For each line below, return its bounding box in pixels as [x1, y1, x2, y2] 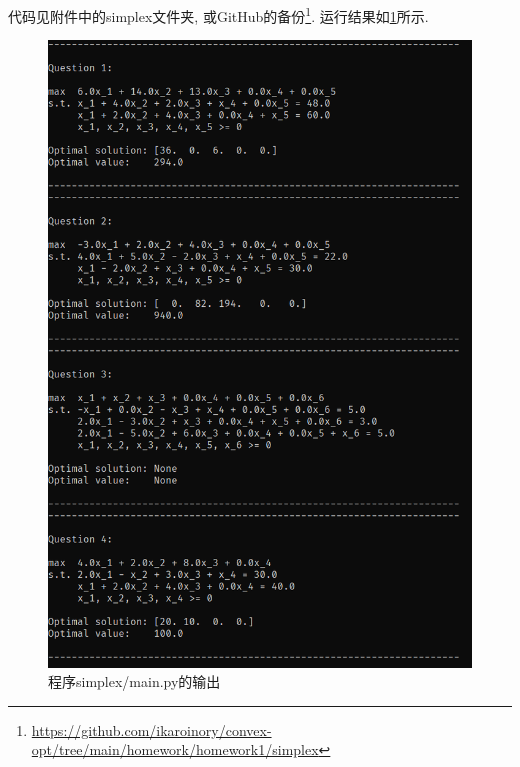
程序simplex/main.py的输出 [48, 671, 221, 692]
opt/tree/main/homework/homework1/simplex [31, 739, 319, 760]
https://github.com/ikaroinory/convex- [31, 719, 272, 740]
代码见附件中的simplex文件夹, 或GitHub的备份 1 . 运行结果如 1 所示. [8, 3, 429, 26]
